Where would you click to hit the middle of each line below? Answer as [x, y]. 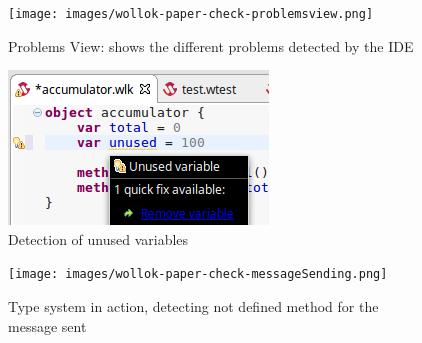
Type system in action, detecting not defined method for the [193, 306]
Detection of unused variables [98, 238]
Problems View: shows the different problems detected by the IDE [211, 45]
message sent [47, 325]
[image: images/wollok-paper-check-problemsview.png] [191, 14]
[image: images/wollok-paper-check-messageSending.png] [198, 274]
